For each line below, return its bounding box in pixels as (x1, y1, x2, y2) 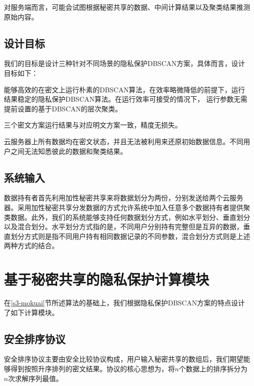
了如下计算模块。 (4, 307, 59, 317)
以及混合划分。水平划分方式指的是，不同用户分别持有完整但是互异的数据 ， (4, 221, 243, 232)
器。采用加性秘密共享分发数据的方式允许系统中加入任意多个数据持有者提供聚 (4, 202, 250, 212)
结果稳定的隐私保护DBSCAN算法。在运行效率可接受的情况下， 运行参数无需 (4, 94, 248, 104)
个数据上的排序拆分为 (179, 364, 248, 374)
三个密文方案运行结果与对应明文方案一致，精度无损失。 (4, 120, 182, 130)
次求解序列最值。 (8, 373, 63, 383)
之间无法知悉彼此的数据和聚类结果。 (10, 146, 127, 156)
